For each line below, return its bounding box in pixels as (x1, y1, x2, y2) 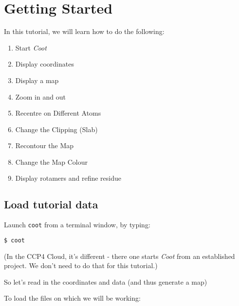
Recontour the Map (15, 140, 74, 151)
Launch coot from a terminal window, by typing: (4, 220, 150, 230)
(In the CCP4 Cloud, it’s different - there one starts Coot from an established (4, 251, 235, 261)
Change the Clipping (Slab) (15, 124, 98, 134)
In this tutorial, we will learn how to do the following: (4, 26, 165, 36)
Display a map (15, 75, 59, 85)
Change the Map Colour (15, 156, 88, 167)
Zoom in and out (15, 91, 66, 102)
